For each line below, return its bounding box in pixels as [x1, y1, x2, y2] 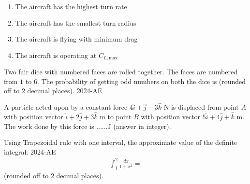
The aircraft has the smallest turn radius [15, 17, 136, 28]
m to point [100, 112, 132, 122]
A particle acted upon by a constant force [4, 102, 128, 112]
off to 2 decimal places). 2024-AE [4, 85, 103, 96]
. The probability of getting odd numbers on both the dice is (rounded [37, 76, 246, 86]
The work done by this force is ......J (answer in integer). [4, 121, 171, 131]
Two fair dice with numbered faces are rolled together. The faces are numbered [4, 67, 237, 77]
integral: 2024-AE [4, 146, 56, 156]
